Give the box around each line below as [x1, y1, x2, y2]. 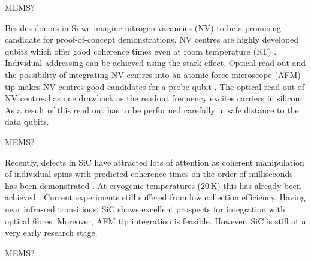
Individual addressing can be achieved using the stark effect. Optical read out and [5, 56, 306, 69]
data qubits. [5, 115, 49, 128]
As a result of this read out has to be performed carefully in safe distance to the [5, 103, 299, 116]
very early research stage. [5, 226, 98, 239]
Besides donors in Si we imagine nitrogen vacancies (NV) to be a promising [5, 21, 282, 34]
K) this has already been [210, 179, 301, 191]
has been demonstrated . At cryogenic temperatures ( [5, 179, 201, 191]
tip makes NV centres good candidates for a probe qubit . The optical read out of [5, 80, 305, 92]
